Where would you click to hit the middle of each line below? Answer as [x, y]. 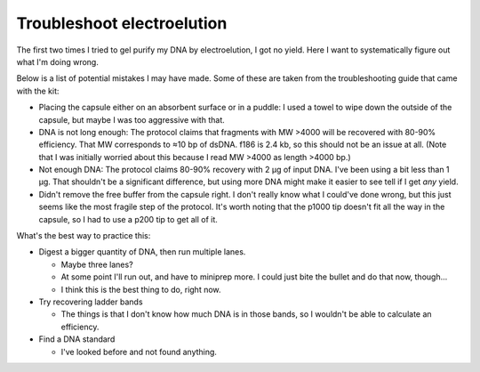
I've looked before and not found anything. [139, 352]
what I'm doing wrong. [58, 61]
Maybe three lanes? [97, 264]
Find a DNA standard [77, 339]
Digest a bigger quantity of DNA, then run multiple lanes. [142, 252]
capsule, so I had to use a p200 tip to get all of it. [128, 219]
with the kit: [38, 91]
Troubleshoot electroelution [122, 23]
